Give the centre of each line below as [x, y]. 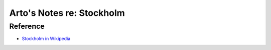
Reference [27, 26]
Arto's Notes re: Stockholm [67, 13]
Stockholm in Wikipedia [46, 39]
